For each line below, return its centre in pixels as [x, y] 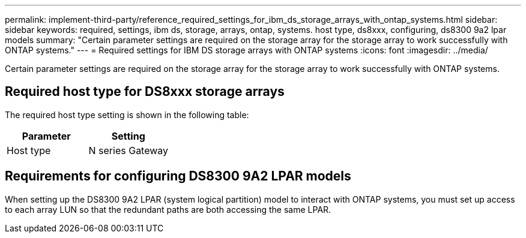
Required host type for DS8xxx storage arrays [145, 92]
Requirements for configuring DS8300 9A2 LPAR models [178, 176]
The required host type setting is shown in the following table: [127, 115]
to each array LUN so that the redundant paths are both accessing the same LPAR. [168, 209]
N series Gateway [128, 150]
